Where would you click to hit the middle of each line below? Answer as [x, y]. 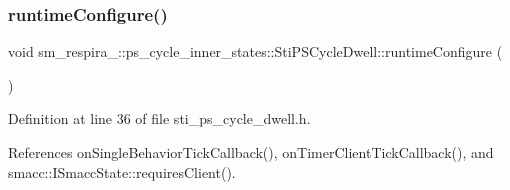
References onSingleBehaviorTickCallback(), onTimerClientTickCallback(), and [251, 152]
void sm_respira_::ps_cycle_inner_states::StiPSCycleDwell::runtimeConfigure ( [255, 51]
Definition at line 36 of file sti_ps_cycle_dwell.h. [159, 118]
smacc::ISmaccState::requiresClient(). [122, 171]
